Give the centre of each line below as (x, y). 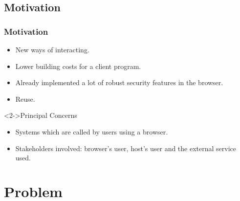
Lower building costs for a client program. (78, 66)
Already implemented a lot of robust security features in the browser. (119, 82)
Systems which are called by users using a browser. (92, 131)
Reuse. (25, 99)
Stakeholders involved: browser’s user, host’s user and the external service (126, 148)
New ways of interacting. (52, 49)
